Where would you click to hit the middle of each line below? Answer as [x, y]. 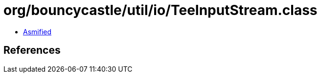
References [32, 50]
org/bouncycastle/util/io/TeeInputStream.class [160, 10]
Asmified [37, 31]
